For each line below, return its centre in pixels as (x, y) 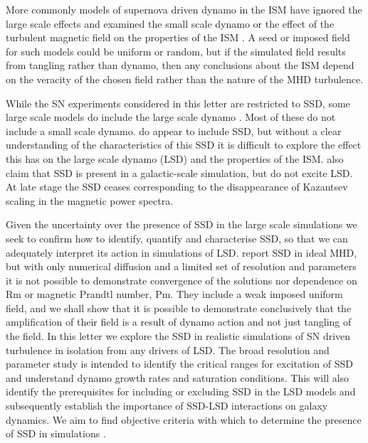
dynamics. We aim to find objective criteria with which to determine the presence (184, 419)
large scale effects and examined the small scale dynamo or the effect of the (170, 23)
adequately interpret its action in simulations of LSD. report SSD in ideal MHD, (182, 252)
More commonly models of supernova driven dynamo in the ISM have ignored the (184, 9)
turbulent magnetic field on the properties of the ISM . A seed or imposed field (178, 37)
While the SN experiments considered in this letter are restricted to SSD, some (178, 103)
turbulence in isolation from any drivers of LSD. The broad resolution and (168, 349)
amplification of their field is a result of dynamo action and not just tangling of (179, 322)
